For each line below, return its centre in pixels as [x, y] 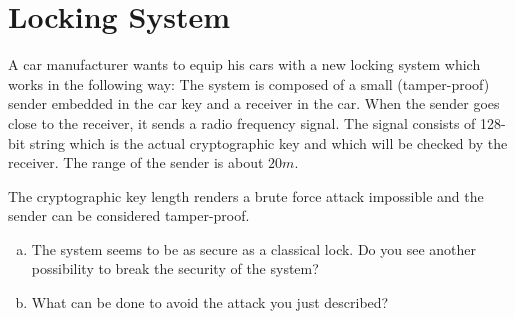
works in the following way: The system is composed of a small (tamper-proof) [249, 83]
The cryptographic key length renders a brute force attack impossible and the [246, 195]
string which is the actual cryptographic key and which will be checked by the [268, 142]
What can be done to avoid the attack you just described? [210, 302]
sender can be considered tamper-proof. [129, 215]
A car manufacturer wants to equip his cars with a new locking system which [244, 64]
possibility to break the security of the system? [175, 268]
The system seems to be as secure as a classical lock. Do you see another [254, 248]
